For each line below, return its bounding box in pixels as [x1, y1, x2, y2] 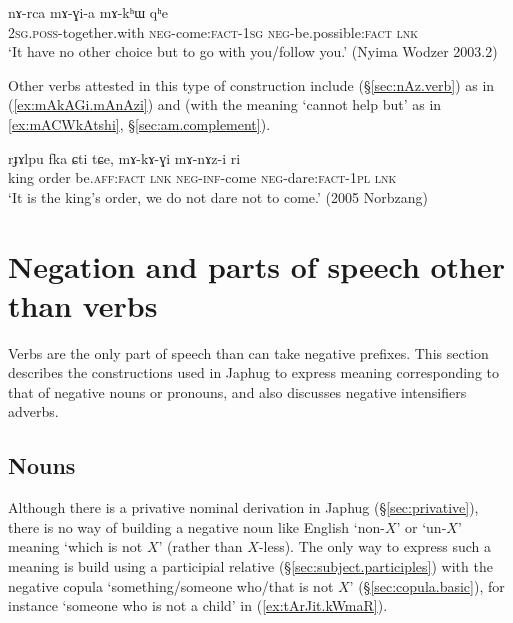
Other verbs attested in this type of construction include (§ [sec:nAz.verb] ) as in [8, 74, 495, 95]
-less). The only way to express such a [258, 536, 492, 557]
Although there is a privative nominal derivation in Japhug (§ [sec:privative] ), [8, 497, 479, 518]
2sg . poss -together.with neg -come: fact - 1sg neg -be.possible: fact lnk [8, 21, 419, 42]
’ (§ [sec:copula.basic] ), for [349, 575, 505, 596]
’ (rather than [158, 536, 243, 557]
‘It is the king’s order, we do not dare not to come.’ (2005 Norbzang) [8, 186, 428, 207]
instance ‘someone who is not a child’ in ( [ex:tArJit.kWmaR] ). [8, 595, 388, 616]
